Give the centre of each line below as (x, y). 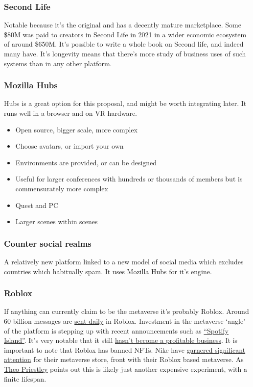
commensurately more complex (62, 188)
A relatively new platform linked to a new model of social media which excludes (124, 261)
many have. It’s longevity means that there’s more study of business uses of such (125, 53)
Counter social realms (48, 243)
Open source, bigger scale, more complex (76, 129)
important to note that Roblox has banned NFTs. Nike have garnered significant (125, 349)
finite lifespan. (25, 378)
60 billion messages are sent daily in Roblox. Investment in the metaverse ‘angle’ (125, 321)
